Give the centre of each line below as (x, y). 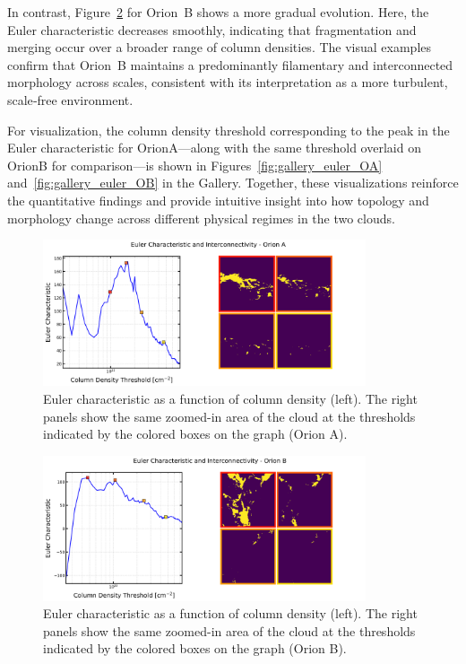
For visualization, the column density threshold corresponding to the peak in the (229, 130)
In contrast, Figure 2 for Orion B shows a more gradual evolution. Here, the (218, 12)
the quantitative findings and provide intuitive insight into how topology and (218, 200)
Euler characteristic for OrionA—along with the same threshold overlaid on (214, 148)
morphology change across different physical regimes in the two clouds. (201, 218)
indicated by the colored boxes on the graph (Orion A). (195, 434)
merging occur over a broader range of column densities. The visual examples (220, 47)
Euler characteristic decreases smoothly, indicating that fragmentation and (212, 29)
